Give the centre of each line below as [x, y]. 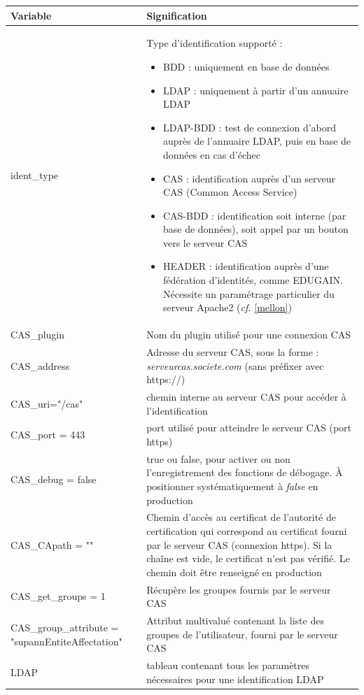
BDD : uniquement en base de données [246, 66]
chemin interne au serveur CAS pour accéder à [246, 396]
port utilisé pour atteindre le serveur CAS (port [249, 428]
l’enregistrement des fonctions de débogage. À [245, 472]
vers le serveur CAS [205, 242]
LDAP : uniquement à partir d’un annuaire [255, 90]
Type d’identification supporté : [215, 43]
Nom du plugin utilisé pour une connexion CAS [249, 335]
